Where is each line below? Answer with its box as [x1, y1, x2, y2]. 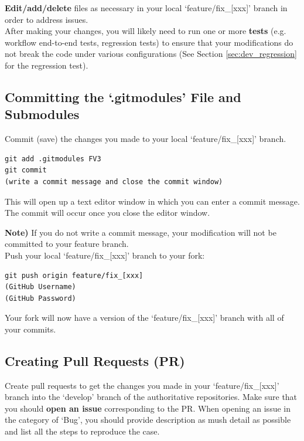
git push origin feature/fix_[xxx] [5, 271, 144, 280]
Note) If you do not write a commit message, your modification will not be [5, 226, 276, 238]
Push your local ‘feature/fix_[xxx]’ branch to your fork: [5, 249, 205, 261]
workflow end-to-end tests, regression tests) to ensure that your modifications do [5, 36, 293, 48]
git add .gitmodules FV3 [5, 154, 101, 163]
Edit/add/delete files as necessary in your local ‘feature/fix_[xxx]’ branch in [5, 2, 288, 13]
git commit [5, 166, 47, 175]
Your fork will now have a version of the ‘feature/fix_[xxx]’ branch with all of [5, 311, 284, 324]
